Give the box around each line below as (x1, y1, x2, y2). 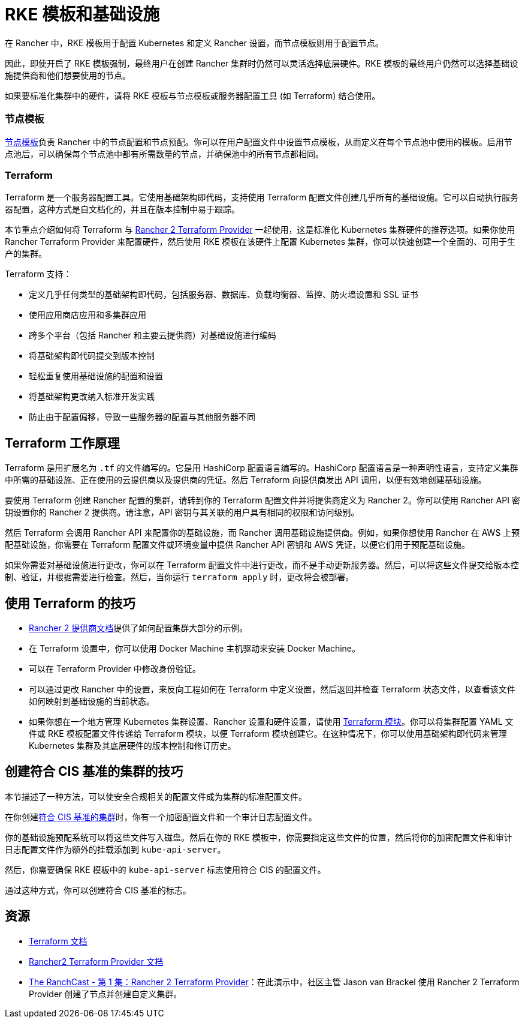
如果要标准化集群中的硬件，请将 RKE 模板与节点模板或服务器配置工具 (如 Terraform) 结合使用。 (5, 90, 381, 101)
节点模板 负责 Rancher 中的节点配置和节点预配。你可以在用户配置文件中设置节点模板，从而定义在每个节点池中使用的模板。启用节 (5, 136, 512, 147)
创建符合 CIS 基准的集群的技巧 (5, 764, 183, 779)
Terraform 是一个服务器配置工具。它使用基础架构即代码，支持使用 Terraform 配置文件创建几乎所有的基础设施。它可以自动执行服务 (5, 192, 519, 203)
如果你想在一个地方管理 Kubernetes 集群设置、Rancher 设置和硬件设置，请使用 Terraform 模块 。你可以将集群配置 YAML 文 (29, 716, 514, 727)
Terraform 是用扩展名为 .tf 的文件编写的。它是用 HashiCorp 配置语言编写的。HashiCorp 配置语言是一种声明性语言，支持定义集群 (5, 463, 518, 473)
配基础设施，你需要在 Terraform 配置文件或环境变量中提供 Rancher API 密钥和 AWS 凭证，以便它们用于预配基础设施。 (5, 539, 470, 550)
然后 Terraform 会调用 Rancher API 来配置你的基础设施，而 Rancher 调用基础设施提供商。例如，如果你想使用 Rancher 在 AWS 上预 (5, 527, 520, 538)
